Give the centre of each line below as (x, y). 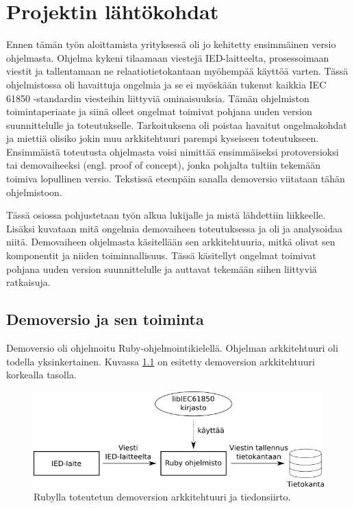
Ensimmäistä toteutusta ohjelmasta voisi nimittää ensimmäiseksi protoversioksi (173, 151)
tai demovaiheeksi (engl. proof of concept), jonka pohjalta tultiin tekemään (164, 165)
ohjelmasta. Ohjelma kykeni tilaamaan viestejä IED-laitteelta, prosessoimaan (168, 57)
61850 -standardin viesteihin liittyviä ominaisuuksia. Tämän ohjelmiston (158, 98)
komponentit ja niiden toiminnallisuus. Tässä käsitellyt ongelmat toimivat (161, 255)
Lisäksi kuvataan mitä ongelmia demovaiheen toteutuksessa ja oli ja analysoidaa (175, 228)
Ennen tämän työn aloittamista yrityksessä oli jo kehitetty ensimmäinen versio (171, 44)
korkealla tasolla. (41, 375)
